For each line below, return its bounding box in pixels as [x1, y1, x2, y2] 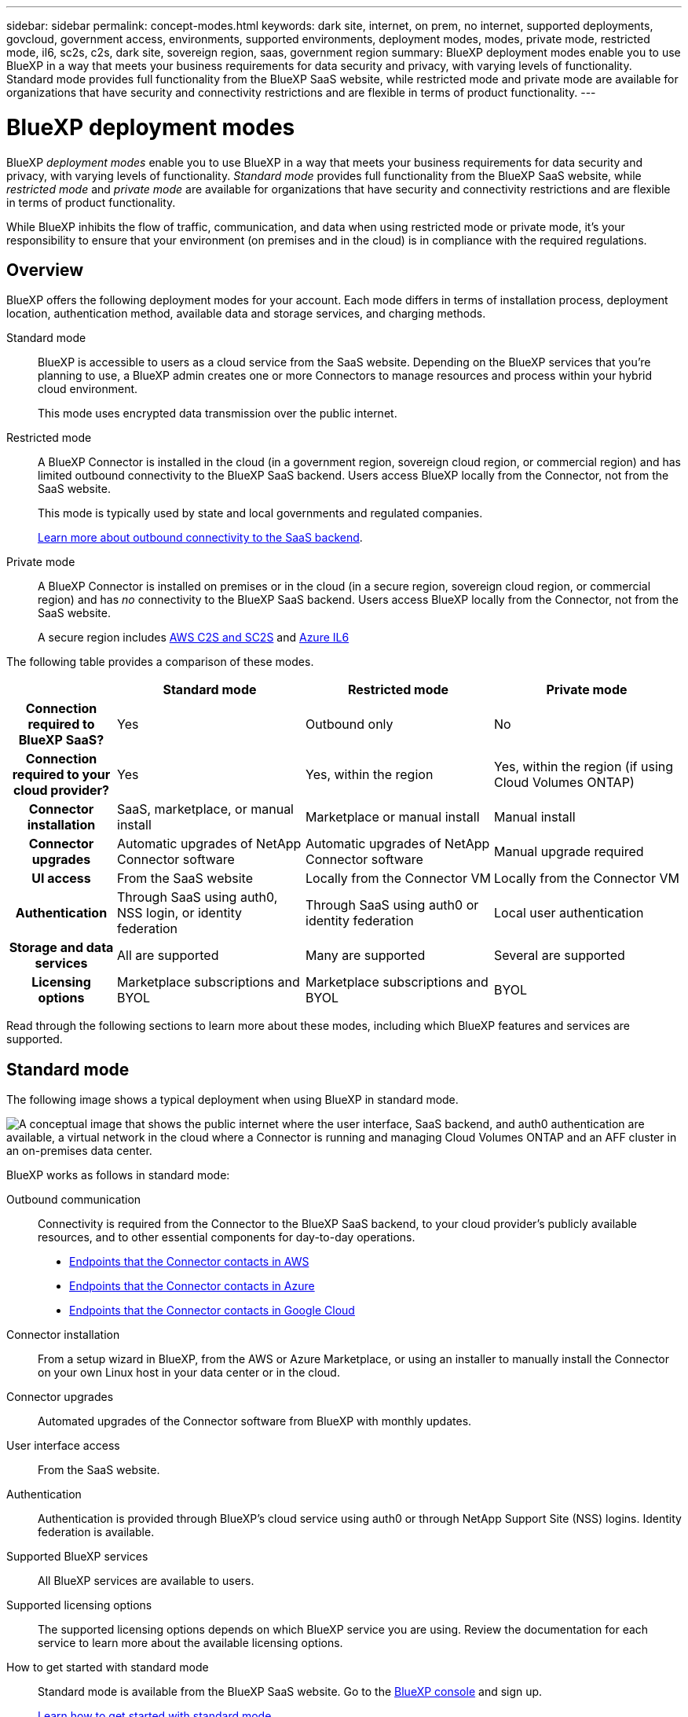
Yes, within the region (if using [494, 759, 674, 775]
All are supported [117, 947, 219, 964]
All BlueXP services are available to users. [38, 1574, 254, 1588]
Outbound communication [6, 1193, 141, 1207]
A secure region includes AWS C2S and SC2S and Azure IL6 [38, 631, 349, 645]
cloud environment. [38, 382, 138, 396]
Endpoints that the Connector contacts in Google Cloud [69, 1303, 355, 1318]
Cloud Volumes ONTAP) [494, 774, 635, 791]
